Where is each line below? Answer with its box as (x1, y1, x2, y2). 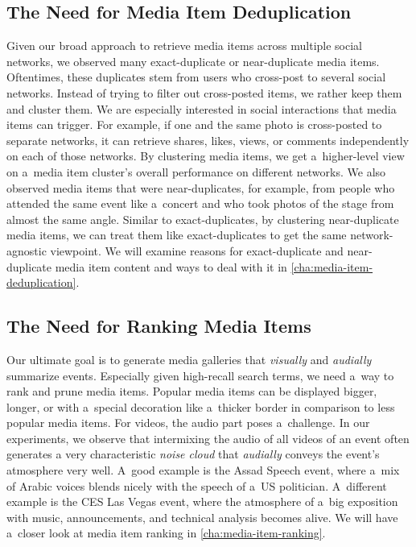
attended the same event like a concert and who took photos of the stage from (6, 195, 394, 212)
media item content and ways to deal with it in (55, 258, 287, 275)
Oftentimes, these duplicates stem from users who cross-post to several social (6, 68, 386, 85)
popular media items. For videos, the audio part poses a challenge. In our (6, 414, 370, 431)
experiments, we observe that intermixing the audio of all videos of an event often (6, 429, 410, 446)
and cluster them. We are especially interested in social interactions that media (6, 100, 397, 117)
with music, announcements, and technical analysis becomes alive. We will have (6, 508, 398, 525)
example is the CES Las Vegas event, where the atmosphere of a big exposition (6, 493, 398, 510)
